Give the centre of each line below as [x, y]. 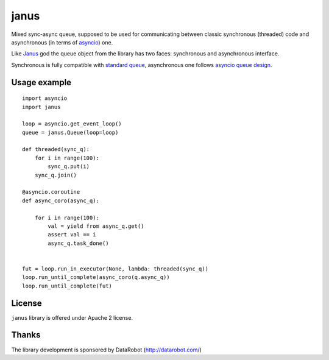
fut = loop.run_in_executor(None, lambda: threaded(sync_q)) [115, 269]
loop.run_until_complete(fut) [67, 286]
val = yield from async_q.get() [96, 226]
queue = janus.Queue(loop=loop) [70, 132]
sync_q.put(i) [69, 167]
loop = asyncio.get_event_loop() [72, 124]
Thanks [26, 335]
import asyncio [45, 98]
